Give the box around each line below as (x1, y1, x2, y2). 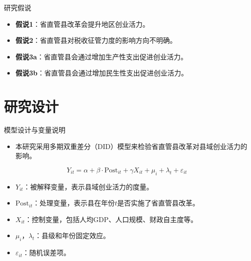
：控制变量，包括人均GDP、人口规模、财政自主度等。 (25, 214, 198, 224)
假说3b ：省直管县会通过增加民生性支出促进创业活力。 (15, 68, 188, 78)
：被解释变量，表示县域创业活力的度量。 (23, 181, 153, 191)
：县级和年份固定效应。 (34, 230, 110, 241)
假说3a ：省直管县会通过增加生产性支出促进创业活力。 (15, 51, 188, 61)
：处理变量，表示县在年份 (33, 198, 115, 208)
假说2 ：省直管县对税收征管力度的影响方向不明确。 (15, 35, 177, 45)
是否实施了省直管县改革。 (117, 198, 200, 208)
